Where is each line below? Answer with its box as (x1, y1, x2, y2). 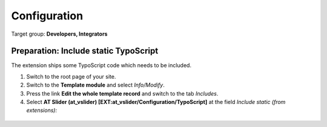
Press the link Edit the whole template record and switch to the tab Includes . (26, 90, 219, 97)
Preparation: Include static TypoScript (11, 46, 159, 56)
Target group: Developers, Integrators (11, 30, 108, 37)
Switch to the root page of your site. (26, 73, 116, 80)
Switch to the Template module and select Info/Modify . (26, 82, 165, 89)
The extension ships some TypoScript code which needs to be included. (11, 62, 192, 69)
